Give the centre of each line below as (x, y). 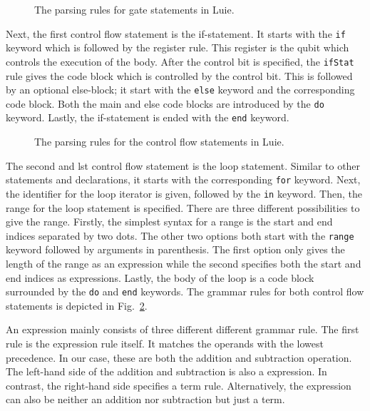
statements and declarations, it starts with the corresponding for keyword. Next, (183, 179)
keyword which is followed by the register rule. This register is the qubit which (178, 47)
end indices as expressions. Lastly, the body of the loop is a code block (160, 277)
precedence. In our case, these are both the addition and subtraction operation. (179, 357)
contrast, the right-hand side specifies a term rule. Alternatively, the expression (179, 385)
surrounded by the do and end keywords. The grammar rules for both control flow (185, 291)
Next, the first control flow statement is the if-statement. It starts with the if (176, 33)
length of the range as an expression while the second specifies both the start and (184, 263)
